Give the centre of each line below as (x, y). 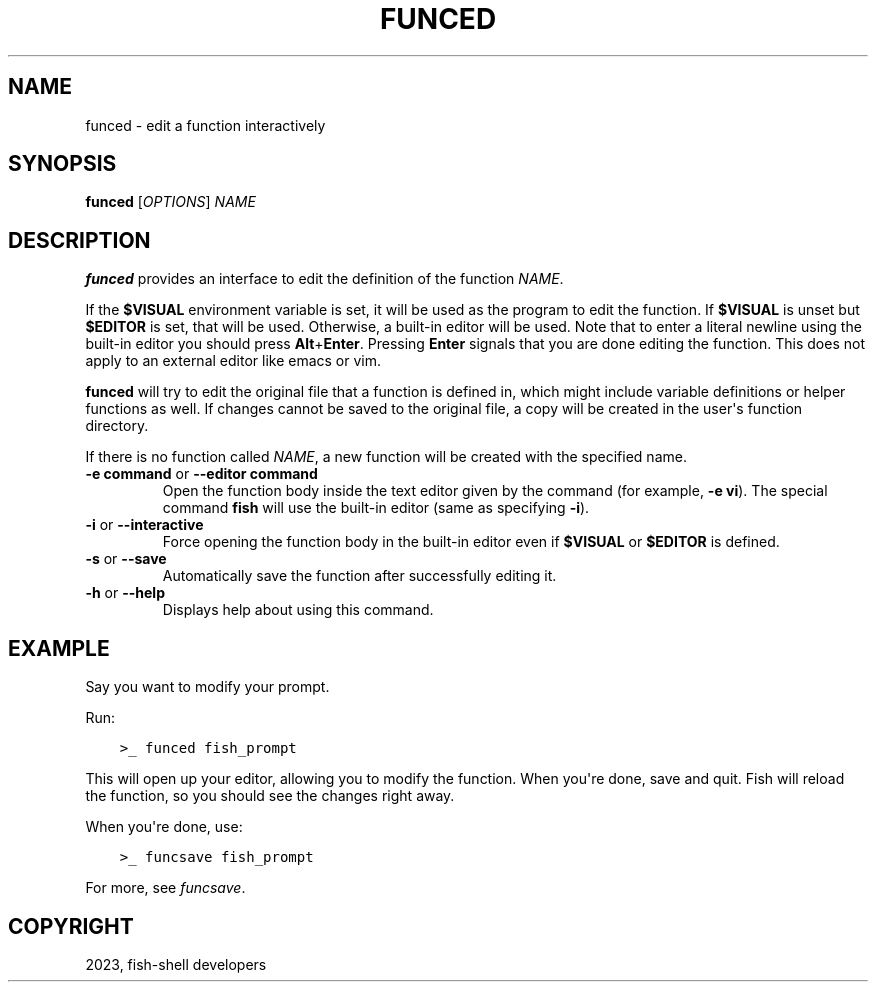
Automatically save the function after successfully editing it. (359, 576)
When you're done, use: (164, 827)
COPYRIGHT (71, 926)
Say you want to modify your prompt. (207, 687)
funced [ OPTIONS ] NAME (170, 202)
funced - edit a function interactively (205, 125)
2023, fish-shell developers (176, 964)
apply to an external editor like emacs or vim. (233, 361)
